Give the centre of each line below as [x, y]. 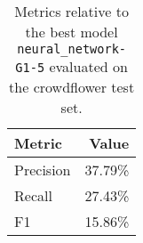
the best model [71, 32]
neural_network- [72, 49]
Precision [43, 170]
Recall [33, 195]
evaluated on [88, 66]
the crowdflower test [72, 87]
